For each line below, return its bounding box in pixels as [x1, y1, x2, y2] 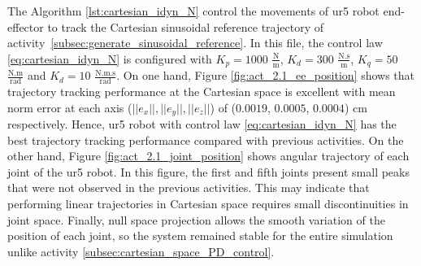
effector [7, 18, 44, 35]
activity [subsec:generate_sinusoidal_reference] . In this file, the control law [7, 34, 383, 51]
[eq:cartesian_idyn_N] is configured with [7, 50, 212, 67]
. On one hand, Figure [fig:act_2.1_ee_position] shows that [116, 67, 415, 84]
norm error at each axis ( [7, 98, 132, 116]
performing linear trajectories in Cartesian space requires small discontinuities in [7, 195, 409, 212]
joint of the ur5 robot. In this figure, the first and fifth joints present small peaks [7, 163, 410, 180]
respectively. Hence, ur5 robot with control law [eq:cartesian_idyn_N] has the [7, 116, 397, 133]
